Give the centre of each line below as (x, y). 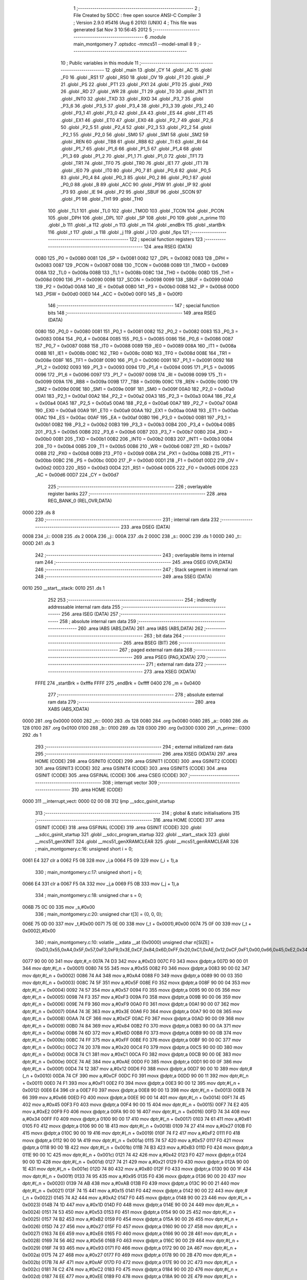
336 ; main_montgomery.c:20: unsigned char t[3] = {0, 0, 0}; (99, 914)
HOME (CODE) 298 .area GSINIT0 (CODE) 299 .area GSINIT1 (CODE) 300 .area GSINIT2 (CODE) (136, 761)
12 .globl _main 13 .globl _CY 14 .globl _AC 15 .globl (158, 70)
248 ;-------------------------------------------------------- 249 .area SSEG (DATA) (124, 577)
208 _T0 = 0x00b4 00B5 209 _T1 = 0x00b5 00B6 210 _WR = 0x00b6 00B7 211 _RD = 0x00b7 (133, 446)
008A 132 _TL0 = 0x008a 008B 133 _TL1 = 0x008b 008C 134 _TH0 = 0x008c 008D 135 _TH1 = (134, 272)
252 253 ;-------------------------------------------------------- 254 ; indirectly (132, 600)
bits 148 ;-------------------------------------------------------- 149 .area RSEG (132, 313)
